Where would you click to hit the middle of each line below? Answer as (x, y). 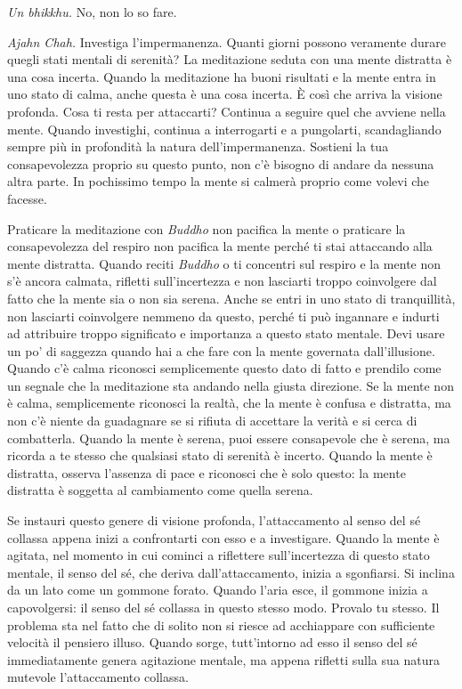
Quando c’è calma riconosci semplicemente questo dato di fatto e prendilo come (224, 368)
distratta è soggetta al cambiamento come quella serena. (160, 490)
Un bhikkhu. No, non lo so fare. (92, 12)
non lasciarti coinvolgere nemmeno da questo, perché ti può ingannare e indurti (223, 316)
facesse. (27, 198)
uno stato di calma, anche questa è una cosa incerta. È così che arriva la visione (225, 94)
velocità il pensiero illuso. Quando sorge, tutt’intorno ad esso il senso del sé (212, 642)
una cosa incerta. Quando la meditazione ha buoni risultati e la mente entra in (222, 76)
